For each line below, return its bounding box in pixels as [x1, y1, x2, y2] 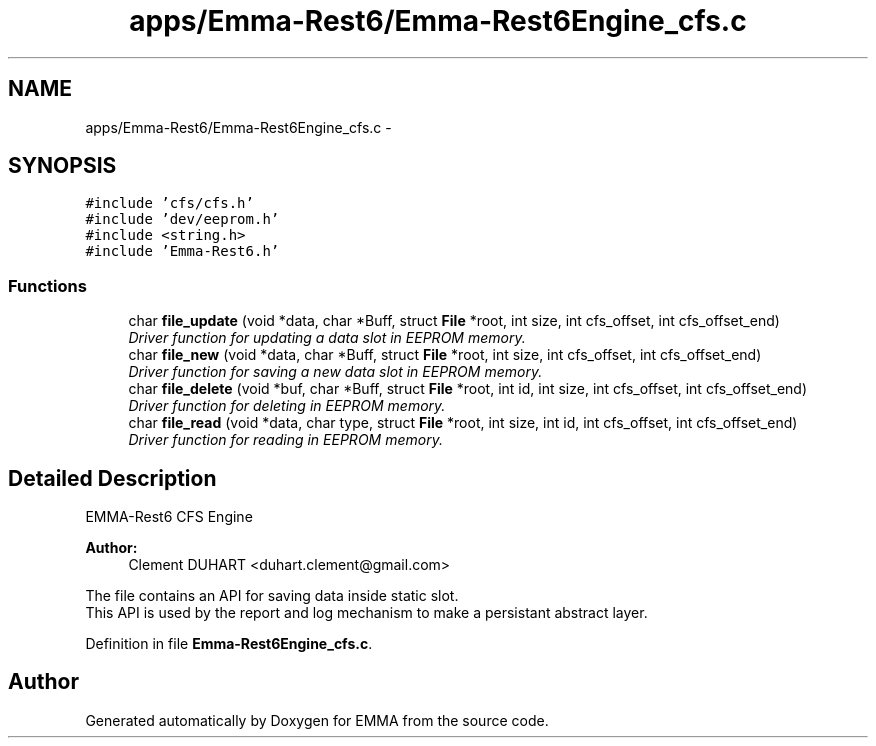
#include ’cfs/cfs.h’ [85, 195, 254, 212]
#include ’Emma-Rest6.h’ [85, 243, 280, 260]
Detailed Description [8, 465, 217, 491]
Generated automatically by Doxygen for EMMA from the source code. [85, 711, 549, 729]
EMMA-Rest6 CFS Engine [85, 508, 253, 526]
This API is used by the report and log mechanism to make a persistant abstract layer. [85, 604, 648, 622]
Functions [8, 275, 87, 296]
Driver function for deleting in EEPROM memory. [128, 397, 446, 415]
